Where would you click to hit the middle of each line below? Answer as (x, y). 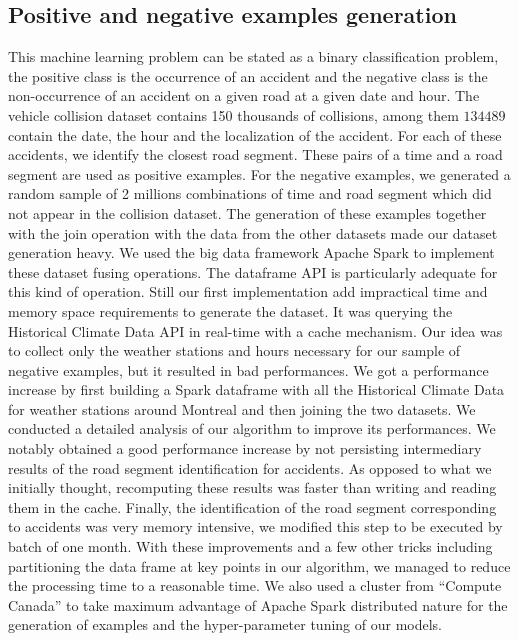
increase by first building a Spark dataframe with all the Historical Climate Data (256, 389)
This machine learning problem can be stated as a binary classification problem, (253, 56)
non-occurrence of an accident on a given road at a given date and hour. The (244, 95)
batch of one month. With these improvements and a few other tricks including (250, 546)
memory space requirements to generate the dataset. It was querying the (230, 310)
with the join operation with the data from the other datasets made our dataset (253, 232)
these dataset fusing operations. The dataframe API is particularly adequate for (253, 271)
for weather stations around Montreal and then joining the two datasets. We (242, 408)
